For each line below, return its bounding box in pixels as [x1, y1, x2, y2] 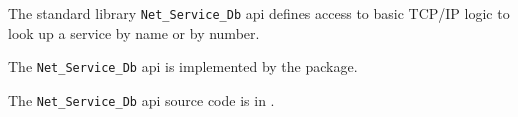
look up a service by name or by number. [8, 22, 260, 43]
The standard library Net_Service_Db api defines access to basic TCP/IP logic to [8, 3, 510, 23]
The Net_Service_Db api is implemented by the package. [8, 56, 358, 77]
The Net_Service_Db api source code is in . [8, 89, 275, 110]
